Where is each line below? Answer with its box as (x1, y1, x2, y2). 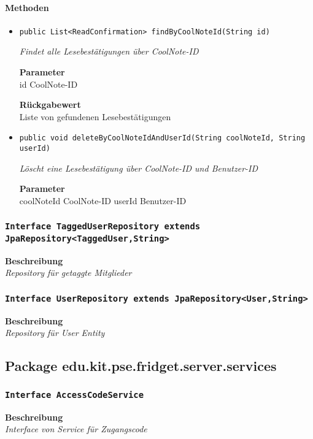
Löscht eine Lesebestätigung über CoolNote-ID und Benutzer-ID (19, 161, 258, 174)
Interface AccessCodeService (5, 389, 144, 400)
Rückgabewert (19, 98, 81, 111)
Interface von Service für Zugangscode (5, 422, 147, 435)
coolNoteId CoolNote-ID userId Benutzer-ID (19, 194, 187, 207)
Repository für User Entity (5, 326, 105, 339)
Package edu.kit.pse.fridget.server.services (5, 356, 277, 375)
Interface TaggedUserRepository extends (5, 221, 201, 232)
